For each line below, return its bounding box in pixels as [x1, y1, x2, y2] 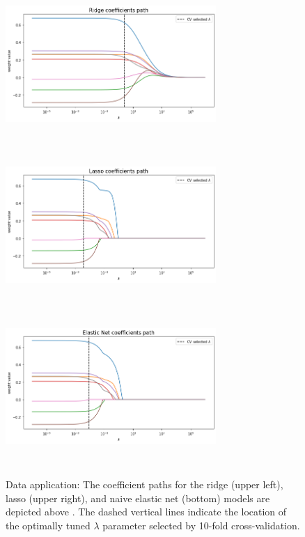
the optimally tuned [6, 517, 91, 532]
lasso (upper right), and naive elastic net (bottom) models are [6, 490, 270, 505]
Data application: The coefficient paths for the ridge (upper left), [6, 477, 283, 492]
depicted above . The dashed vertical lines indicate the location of [6, 504, 287, 519]
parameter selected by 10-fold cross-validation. [102, 517, 300, 532]
